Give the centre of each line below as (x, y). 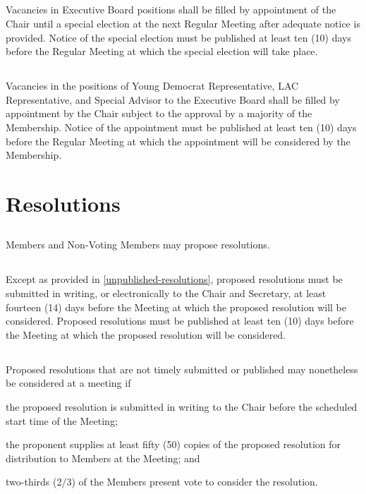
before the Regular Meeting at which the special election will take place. (162, 51)
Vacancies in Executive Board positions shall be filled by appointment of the (171, 10)
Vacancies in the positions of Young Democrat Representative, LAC (152, 86)
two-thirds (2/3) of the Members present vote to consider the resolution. (162, 482)
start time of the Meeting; (62, 420)
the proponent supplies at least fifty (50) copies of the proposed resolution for (173, 444)
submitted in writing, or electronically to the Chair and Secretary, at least (166, 293)
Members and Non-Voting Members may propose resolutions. (138, 245)
